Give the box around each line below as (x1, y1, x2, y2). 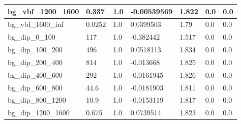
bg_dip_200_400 (8, 56, 63, 67)
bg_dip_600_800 (8, 82, 63, 92)
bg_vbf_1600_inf (8, 19, 64, 29)
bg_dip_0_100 (8, 32, 55, 42)
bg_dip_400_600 (8, 69, 63, 80)
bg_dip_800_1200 (8, 95, 66, 105)
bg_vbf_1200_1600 (8, 6, 79, 16)
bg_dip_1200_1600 (8, 107, 70, 118)
